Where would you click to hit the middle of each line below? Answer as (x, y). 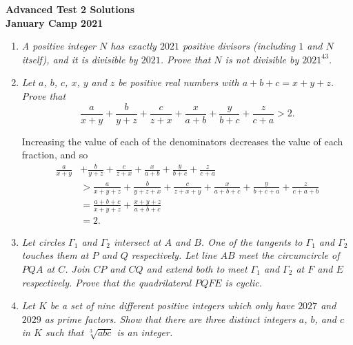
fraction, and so (55, 155)
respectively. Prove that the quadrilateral (107, 282)
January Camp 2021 (54, 22)
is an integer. (145, 332)
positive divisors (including (239, 46)
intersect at (137, 241)
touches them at (55, 255)
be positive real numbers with (179, 82)
